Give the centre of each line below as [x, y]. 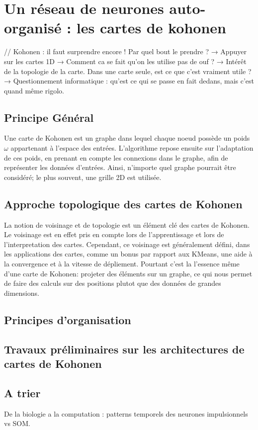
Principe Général [49, 117]
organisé [33, 28]
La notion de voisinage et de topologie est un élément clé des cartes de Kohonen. [127, 224]
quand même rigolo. [34, 90]
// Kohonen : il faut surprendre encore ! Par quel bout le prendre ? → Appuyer [125, 51]
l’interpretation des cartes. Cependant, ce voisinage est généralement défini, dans [127, 244]
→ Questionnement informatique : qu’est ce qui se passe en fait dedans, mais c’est [129, 81]
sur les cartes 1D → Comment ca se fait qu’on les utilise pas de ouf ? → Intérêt [125, 61]
